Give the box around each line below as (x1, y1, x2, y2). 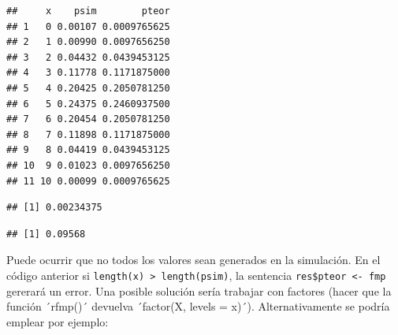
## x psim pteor (6, 6, 170, 17)
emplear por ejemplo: (6, 313, 109, 329)
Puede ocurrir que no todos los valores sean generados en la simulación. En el (6, 251, 381, 268)
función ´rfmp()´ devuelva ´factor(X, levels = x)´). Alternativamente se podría (6, 298, 390, 315)
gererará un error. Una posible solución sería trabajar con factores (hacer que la (6, 282, 392, 299)
